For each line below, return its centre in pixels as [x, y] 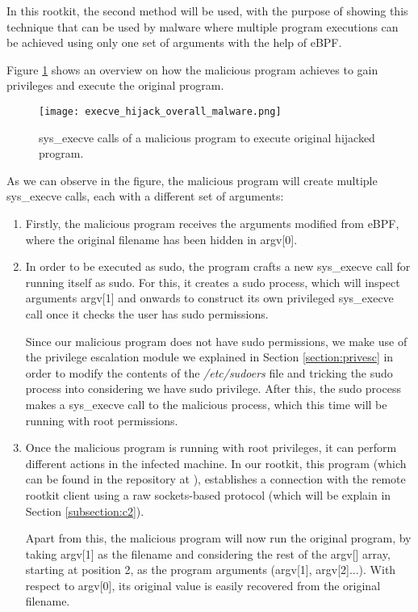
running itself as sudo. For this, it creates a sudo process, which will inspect [213, 282]
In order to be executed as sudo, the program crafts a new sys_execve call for [218, 266]
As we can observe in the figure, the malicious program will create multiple [192, 180]
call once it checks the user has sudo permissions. [147, 313]
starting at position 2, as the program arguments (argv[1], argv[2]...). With [211, 570]
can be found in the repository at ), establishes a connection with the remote [215, 479]
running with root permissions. [102, 420]
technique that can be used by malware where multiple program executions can [203, 26]
